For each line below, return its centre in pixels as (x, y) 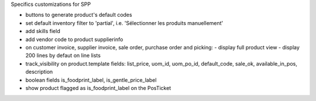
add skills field (43, 31)
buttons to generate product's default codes (79, 15)
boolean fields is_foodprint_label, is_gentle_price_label (91, 80)
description (39, 72)
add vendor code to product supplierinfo (74, 39)
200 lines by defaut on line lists (63, 56)
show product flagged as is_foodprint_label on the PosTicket (98, 88)
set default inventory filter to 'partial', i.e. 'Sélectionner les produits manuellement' (124, 23)
